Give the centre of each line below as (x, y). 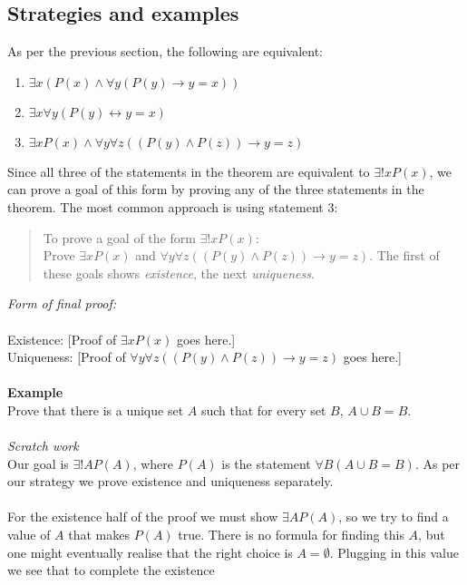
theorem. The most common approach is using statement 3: (173, 206)
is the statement (266, 463)
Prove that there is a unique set (96, 409)
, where (153, 463)
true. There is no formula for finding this (291, 535)
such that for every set (263, 409)
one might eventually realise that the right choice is (150, 552)
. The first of (404, 255)
